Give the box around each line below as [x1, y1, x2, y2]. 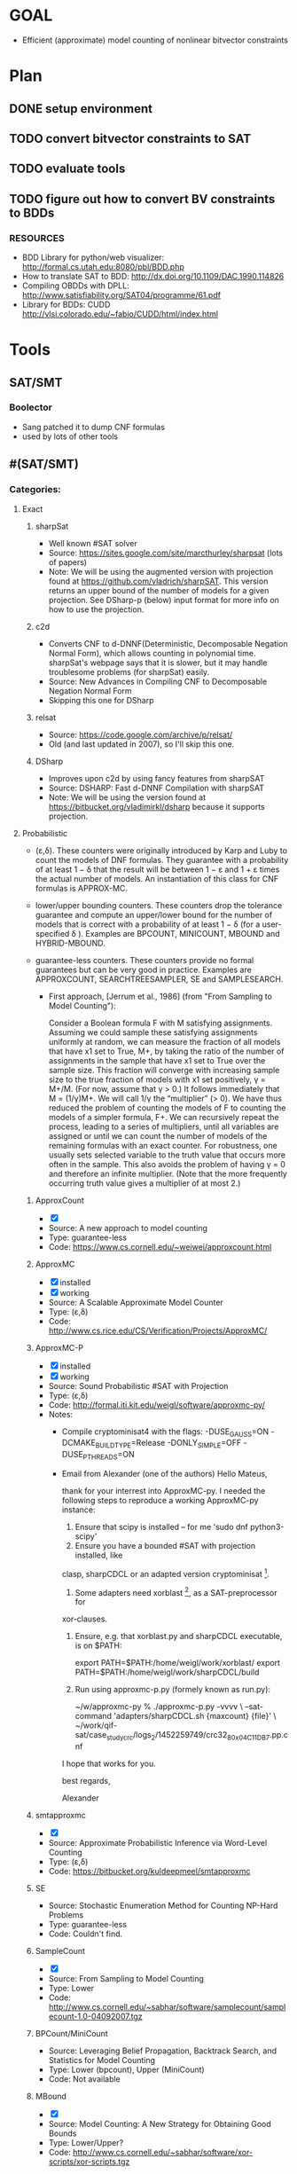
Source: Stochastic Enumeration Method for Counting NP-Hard [48, 1900, 278, 1911]
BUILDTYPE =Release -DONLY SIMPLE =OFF [95, 1438, 242, 1450]
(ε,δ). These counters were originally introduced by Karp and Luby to [35, 844, 288, 856]
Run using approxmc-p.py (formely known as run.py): [74, 1684, 271, 1695]
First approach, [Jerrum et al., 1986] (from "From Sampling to [48, 991, 273, 1001]
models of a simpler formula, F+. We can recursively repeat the [48, 1111, 279, 1122]
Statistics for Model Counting [48, 2055, 156, 2066]
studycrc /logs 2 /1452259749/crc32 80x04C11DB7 [106, 1730, 270, 1743]
